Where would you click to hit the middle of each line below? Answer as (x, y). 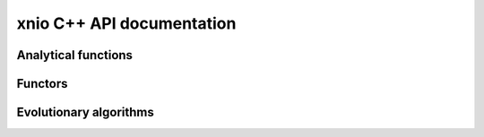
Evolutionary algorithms (85, 112)
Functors (42, 84)
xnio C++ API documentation (126, 23)
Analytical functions (75, 55)
